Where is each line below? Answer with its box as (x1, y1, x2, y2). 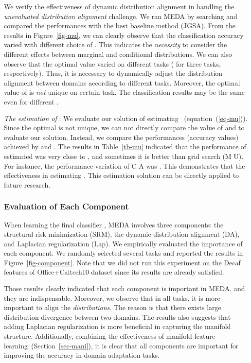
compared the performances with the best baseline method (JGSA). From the (4, 20, 235, 31)
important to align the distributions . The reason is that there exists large (4, 302, 221, 312)
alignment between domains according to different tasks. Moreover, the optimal (4, 77, 240, 87)
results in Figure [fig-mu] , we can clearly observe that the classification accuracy (4, 30, 244, 40)
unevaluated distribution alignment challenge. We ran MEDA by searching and (4, 11, 237, 21)
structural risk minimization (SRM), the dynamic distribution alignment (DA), (4, 229, 240, 239)
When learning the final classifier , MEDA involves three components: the (4, 219, 224, 229)
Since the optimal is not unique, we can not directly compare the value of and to (4, 122, 245, 133)
